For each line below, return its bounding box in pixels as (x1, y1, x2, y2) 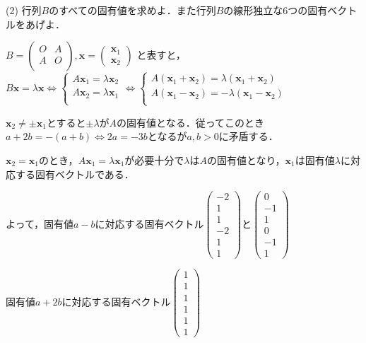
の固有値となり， (207, 152, 285, 167)
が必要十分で (124, 152, 184, 167)
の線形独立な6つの (223, 3, 308, 17)
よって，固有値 (6, 216, 73, 231)
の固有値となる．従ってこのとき (117, 115, 264, 129)
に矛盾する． (218, 129, 278, 144)
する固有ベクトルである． (15, 166, 134, 181)
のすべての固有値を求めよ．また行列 (49, 3, 216, 17)
